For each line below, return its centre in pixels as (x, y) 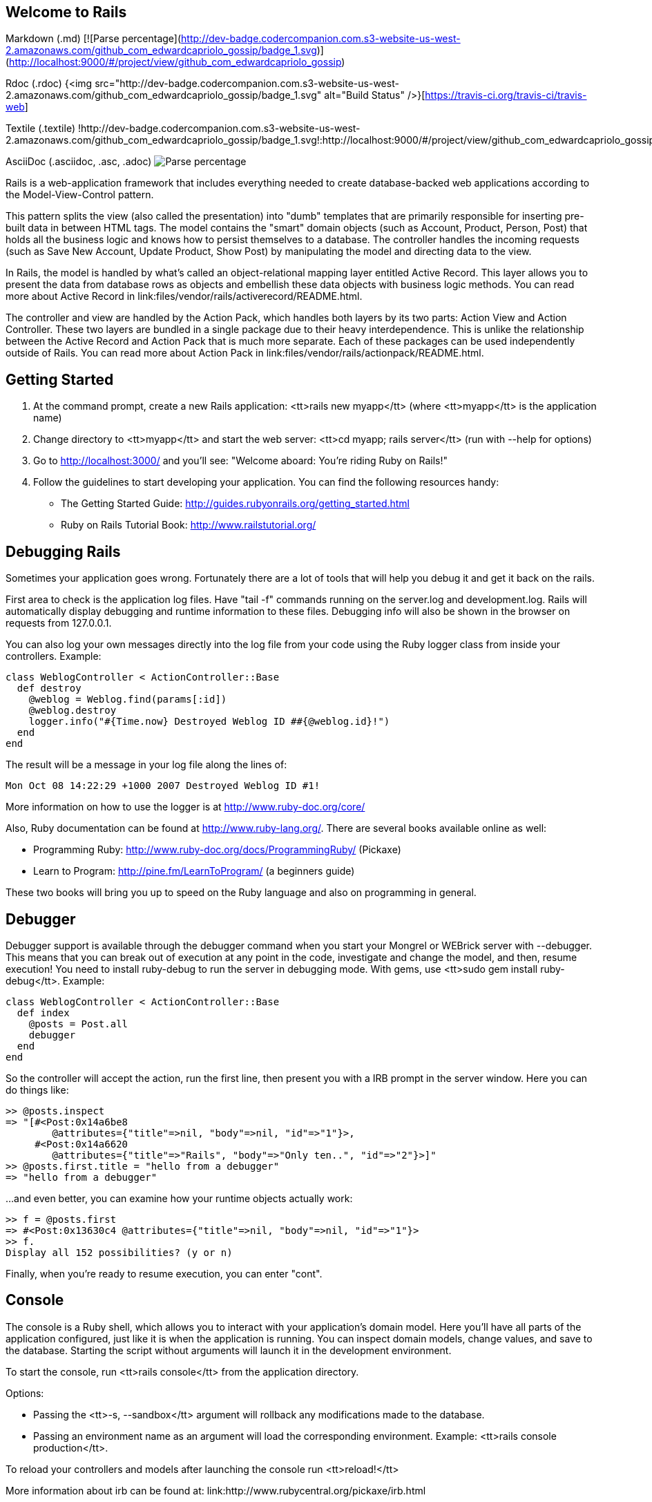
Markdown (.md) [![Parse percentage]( (94, 39)
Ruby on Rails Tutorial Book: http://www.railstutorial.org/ (189, 525)
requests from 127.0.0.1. (59, 623)
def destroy (49, 688)
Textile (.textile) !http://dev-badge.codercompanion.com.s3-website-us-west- (183, 129)
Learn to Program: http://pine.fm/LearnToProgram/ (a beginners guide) (194, 871)
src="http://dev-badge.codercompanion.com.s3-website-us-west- (247, 84)
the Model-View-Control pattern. (80, 195)
